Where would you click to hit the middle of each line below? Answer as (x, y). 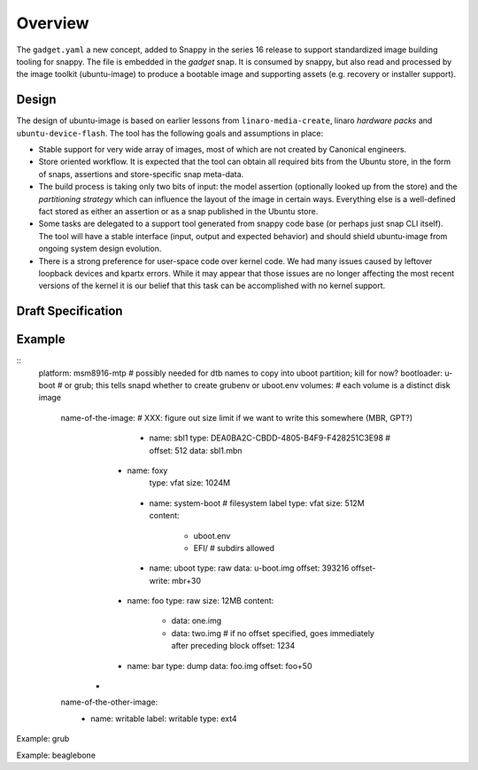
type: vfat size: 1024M (189, 483)
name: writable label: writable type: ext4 (164, 719)
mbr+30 (186, 580)
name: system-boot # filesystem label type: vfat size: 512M (257, 503)
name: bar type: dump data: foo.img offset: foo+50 (220, 665)
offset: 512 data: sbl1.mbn (196, 450)
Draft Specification (69, 311)
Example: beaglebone (56, 755)
